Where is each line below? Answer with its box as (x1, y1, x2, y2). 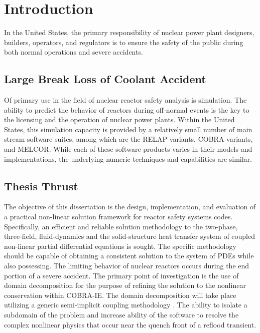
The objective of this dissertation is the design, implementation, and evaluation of (4, 201, 256, 212)
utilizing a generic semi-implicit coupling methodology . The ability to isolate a (4, 299, 247, 310)
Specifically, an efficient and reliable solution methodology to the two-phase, (4, 221, 238, 231)
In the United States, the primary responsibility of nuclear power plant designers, (4, 27, 254, 38)
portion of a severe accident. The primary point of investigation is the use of (4, 270, 239, 280)
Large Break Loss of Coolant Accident (4, 71, 206, 87)
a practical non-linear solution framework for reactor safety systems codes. (4, 211, 233, 222)
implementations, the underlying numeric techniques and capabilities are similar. (4, 153, 252, 164)
